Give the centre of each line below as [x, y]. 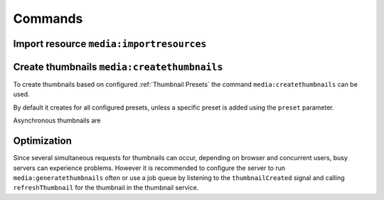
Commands [48, 19]
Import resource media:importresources [110, 44]
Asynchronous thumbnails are [57, 120]
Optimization [43, 141]
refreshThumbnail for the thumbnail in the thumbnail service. [106, 188]
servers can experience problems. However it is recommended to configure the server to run [149, 168]
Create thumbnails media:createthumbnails [118, 67]
